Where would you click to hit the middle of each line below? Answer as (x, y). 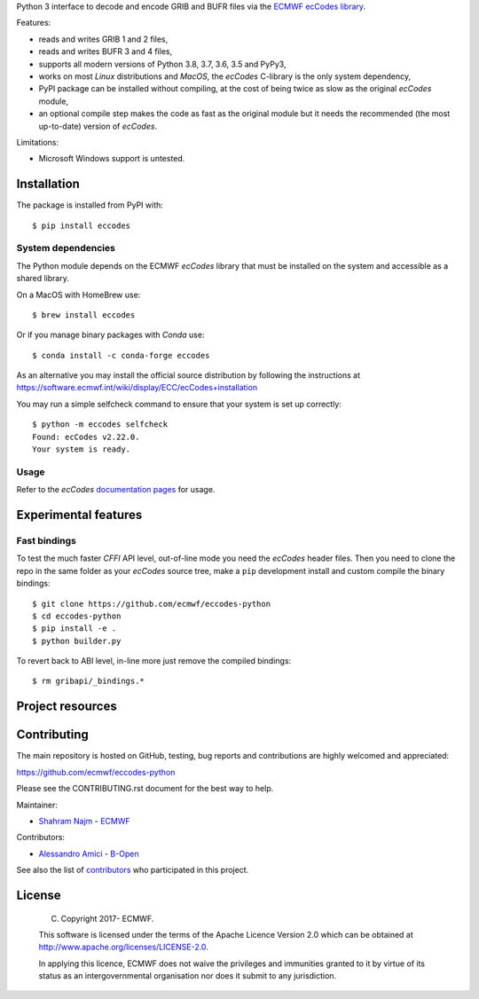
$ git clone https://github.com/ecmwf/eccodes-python (151, 604)
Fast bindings (47, 540)
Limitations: (38, 142)
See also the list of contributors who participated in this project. (133, 870)
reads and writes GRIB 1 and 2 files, (103, 39)
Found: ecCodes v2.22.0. (86, 437)
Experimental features (79, 515)
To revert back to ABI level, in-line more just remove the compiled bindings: (154, 661)
